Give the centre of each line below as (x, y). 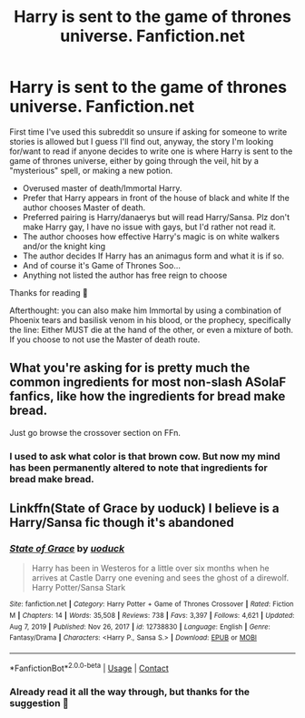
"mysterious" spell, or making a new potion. (91, 170)
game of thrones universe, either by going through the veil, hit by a (134, 160)
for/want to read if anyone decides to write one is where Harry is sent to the (151, 151)
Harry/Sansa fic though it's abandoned (122, 523)
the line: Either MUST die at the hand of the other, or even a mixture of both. (151, 329)
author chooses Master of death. (84, 207)
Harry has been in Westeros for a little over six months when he (150, 568)
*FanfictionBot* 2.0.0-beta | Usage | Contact (89, 667)
